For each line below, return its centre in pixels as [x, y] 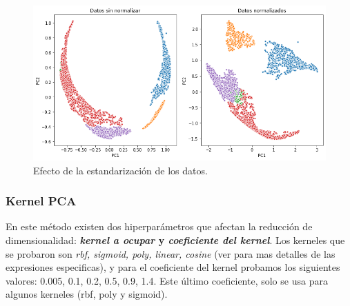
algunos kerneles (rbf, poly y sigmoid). [87, 294]
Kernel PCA [41, 201]
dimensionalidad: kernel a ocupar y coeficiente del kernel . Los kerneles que [175, 240]
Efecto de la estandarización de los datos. [120, 170]
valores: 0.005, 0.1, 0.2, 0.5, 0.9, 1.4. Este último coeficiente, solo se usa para [167, 280]
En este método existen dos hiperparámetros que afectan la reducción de [159, 226]
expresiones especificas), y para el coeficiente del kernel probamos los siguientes [173, 267]
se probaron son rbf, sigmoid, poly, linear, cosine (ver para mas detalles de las [171, 253]
